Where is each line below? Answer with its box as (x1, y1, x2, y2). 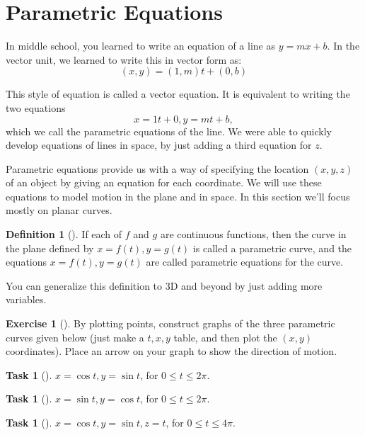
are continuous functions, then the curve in (160, 227, 347, 242)
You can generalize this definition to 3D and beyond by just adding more (6, 278, 323, 293)
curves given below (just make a (6, 329, 144, 344)
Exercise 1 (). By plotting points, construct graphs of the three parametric (6, 316, 335, 331)
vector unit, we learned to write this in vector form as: (6, 52, 242, 67)
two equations (6, 100, 66, 115)
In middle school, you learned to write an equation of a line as (6, 38, 275, 53)
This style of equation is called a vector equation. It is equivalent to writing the (6, 86, 350, 101)
